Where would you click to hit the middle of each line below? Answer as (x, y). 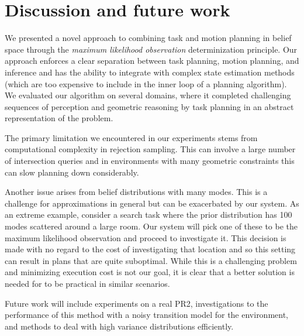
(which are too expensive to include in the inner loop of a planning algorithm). (146, 83)
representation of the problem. (59, 118)
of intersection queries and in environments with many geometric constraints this (150, 161)
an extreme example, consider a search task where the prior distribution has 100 (148, 215)
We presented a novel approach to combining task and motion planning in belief (148, 38)
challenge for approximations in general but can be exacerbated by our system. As (152, 203)
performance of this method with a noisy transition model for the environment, (147, 315)
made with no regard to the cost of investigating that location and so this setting (150, 249)
